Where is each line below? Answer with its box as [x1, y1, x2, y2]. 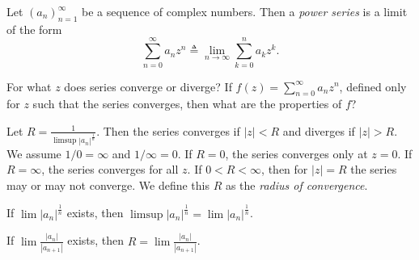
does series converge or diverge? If [64, 78, 232, 94]
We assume [6, 145, 61, 161]
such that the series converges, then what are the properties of [32, 95, 342, 112]
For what [6, 78, 52, 94]
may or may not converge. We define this [6, 176, 209, 193]
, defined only [339, 78, 407, 94]
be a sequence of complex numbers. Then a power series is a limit [82, 3, 408, 19]
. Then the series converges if [96, 122, 240, 139]
